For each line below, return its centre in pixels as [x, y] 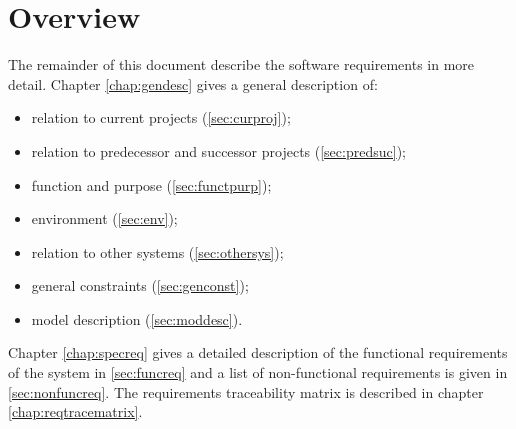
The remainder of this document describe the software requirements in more [241, 64]
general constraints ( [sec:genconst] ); [140, 285]
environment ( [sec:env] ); [104, 218]
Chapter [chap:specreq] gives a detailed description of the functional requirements [258, 352]
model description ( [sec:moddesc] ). [137, 318]
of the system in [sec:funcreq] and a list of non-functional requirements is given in [258, 372]
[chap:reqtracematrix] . [75, 411]
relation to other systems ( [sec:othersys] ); [157, 251]
